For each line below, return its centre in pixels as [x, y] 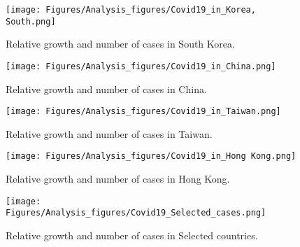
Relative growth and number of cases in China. [106, 89]
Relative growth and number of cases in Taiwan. [109, 133]
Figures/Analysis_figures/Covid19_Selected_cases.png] [136, 213]
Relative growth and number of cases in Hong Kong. [118, 179]
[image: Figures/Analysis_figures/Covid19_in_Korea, [131, 10]
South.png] [31, 21]
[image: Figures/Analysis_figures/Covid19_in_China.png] [141, 66]
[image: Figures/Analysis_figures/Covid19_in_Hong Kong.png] [151, 156]
